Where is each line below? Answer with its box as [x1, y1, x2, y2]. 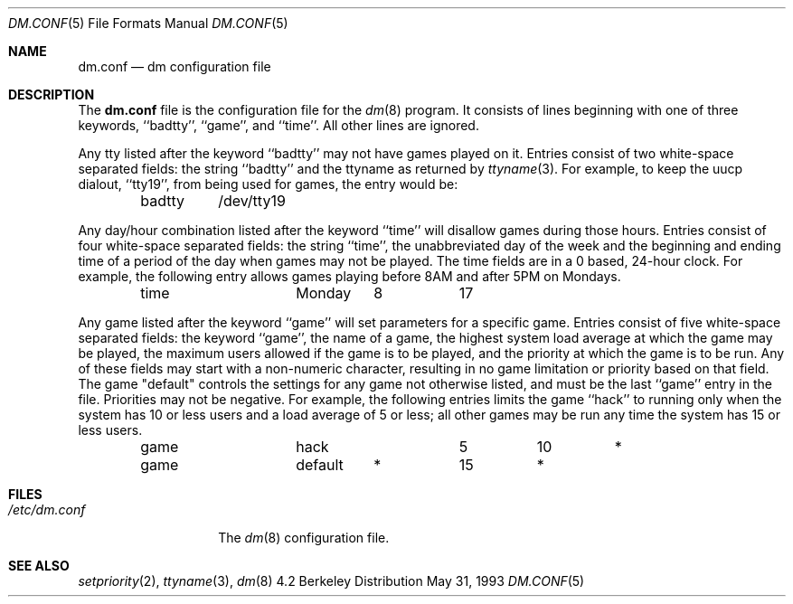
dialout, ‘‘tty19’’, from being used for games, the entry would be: [78, 176, 458, 192]
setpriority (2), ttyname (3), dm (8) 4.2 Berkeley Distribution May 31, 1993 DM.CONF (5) [78, 573, 585, 589]
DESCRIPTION [8, 87, 95, 102]
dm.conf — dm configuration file [78, 59, 271, 74]
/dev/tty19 [218, 192, 286, 210]
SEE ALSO [8, 558, 70, 573]
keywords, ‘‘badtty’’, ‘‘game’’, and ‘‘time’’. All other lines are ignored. [78, 118, 479, 133]
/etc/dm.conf [8, 502, 86, 517]
